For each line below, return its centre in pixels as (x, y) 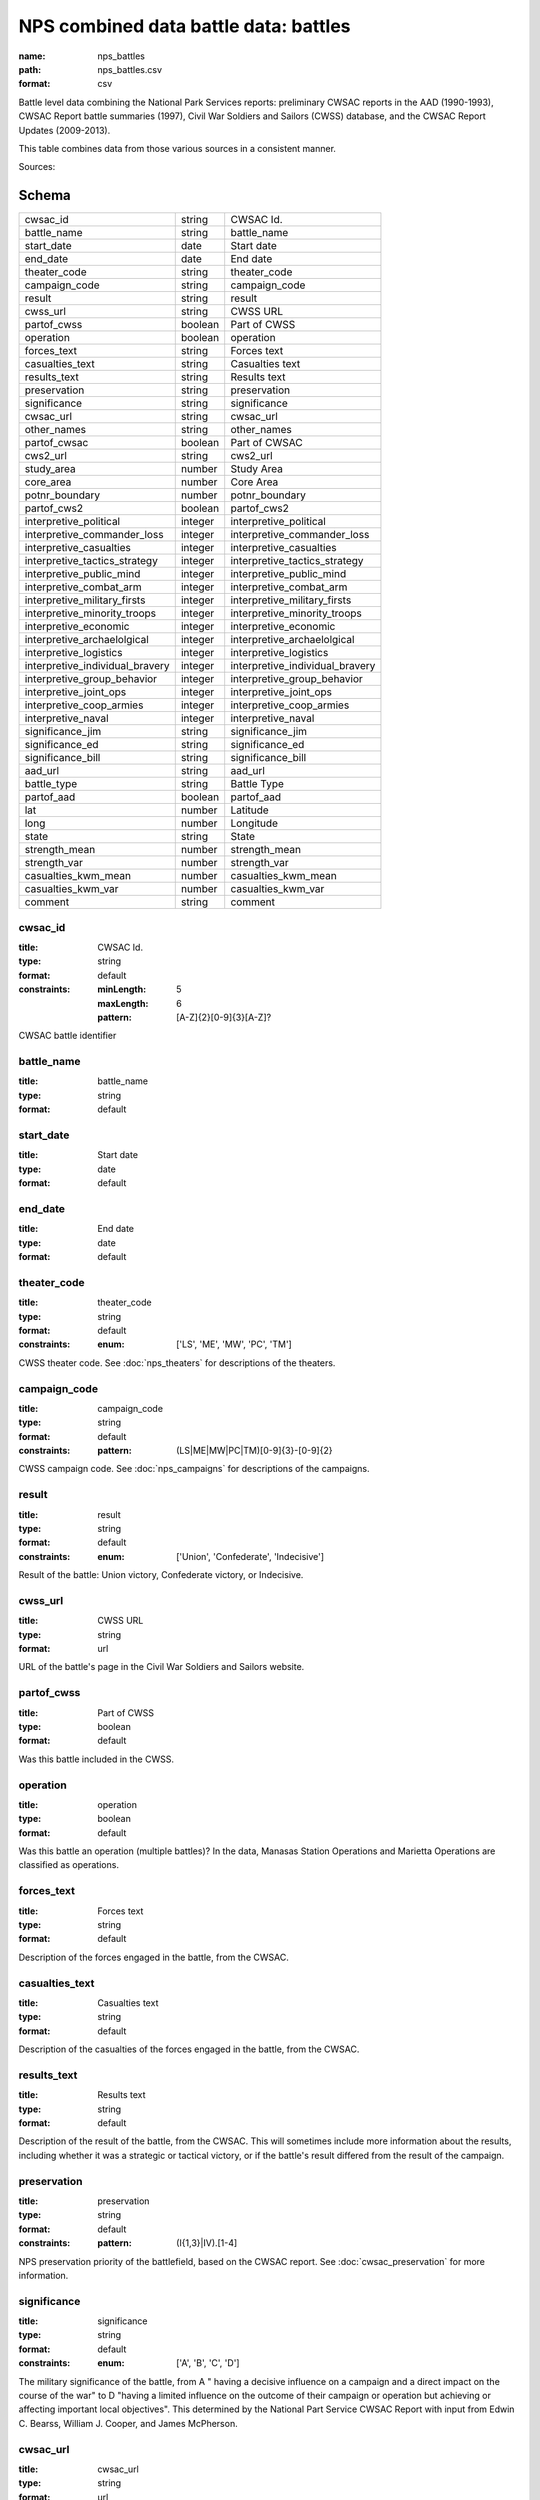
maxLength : (123, 1003)
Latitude (249, 810)
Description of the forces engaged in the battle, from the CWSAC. (153, 1957)
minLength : (122, 989)
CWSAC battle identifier (67, 1036)
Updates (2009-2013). (64, 130)
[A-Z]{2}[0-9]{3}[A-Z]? (224, 1017)
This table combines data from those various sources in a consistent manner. (177, 148)
